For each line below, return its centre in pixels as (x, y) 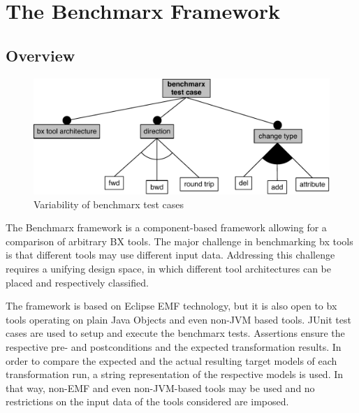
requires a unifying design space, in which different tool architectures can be (169, 268)
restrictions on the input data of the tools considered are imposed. (147, 401)
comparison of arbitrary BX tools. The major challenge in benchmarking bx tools (179, 241)
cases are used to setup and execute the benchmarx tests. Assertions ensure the (175, 333)
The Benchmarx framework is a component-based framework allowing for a (166, 227)
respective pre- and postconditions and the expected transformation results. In (174, 346)
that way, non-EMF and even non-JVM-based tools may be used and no (160, 387)
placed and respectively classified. (77, 282)
